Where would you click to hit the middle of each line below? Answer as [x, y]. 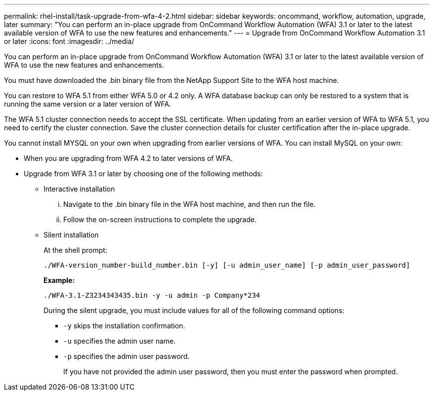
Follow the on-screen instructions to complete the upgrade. [160, 219]
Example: [59, 280]
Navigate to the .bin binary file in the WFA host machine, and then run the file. [190, 204]
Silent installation [71, 235]
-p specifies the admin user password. [127, 356]
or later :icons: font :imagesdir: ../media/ [69, 41]
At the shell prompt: [75, 250]
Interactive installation [79, 189]
